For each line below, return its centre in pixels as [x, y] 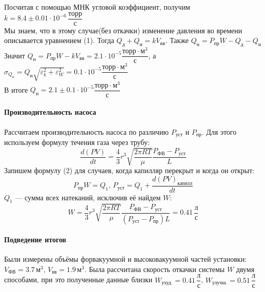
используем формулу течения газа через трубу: [77, 142]
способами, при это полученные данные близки [78, 279]
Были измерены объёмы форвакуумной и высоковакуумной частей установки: [126, 259]
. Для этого [219, 131]
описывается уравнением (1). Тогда [59, 40]
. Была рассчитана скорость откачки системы [155, 269]
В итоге [16, 89]
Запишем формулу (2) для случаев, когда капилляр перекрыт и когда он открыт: [129, 170]
